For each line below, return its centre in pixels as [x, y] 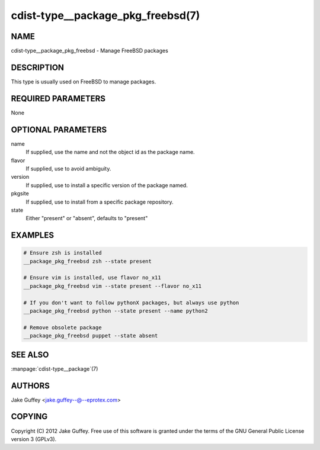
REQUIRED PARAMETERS [58, 99]
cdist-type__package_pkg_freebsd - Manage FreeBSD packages [89, 51]
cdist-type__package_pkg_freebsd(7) [105, 15]
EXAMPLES [33, 235]
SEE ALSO [30, 354]
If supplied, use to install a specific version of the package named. [107, 185]
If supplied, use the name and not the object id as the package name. [110, 152]
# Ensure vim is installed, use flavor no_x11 [92, 278]
